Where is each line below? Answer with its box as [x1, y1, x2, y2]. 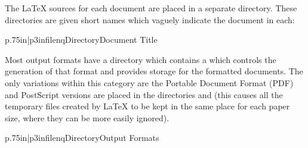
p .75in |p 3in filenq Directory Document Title [5, 33, 158, 46]
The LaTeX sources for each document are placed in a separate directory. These [5, 2, 297, 14]
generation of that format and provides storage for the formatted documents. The [5, 65, 303, 77]
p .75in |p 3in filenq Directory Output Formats [5, 131, 159, 144]
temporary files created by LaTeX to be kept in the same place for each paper [5, 100, 290, 112]
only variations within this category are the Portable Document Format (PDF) [5, 76, 294, 89]
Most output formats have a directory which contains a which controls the [5, 53, 276, 65]
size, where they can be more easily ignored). [5, 111, 170, 124]
